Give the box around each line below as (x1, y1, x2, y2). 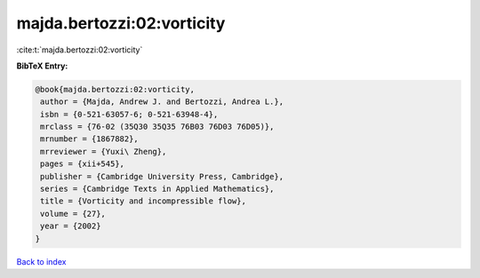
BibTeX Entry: (16, 60, 68, 71)
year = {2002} (40, 221, 101, 231)
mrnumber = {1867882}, (40, 134, 140, 144)
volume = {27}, (40, 209, 107, 218)
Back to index (16, 256, 67, 266)
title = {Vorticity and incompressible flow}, (40, 196, 246, 206)
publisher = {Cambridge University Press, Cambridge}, (40, 171, 284, 181)
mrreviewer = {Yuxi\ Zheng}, (40, 147, 167, 156)
